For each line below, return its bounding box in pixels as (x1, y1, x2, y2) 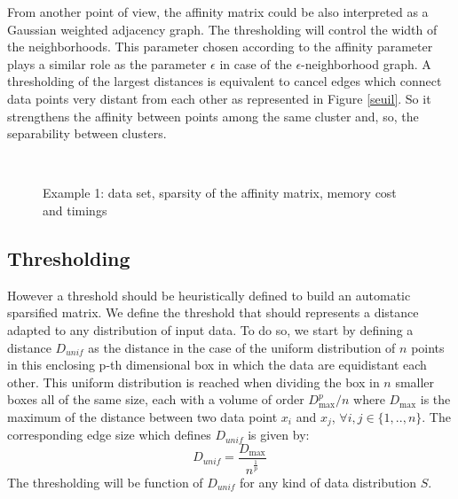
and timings (43, 200, 107, 219)
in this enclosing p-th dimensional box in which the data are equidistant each (7, 355, 427, 374)
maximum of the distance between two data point (7, 407, 278, 425)
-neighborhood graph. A (301, 54, 431, 73)
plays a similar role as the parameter (7, 54, 207, 73)
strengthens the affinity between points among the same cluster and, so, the (7, 106, 419, 125)
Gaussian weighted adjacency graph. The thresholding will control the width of (7, 19, 438, 38)
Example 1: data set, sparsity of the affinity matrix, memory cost (43, 183, 397, 202)
